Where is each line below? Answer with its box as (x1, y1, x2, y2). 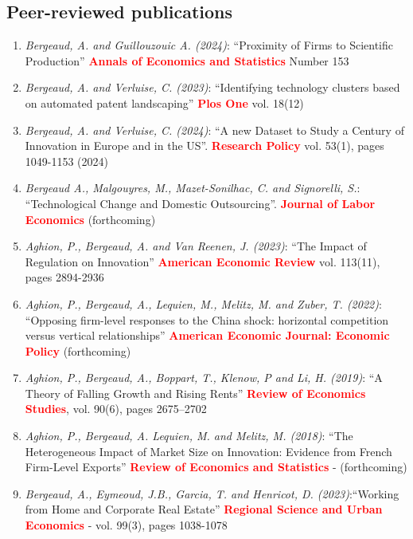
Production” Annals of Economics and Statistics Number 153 (25, 52, 349, 69)
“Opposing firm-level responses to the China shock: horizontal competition (25, 311, 389, 328)
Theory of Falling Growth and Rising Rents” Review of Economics (25, 384, 366, 401)
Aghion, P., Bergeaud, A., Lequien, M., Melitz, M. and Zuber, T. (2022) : (25, 295, 382, 312)
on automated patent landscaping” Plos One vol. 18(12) (25, 94, 304, 111)
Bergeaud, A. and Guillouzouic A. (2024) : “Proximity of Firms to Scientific (25, 37, 393, 53)
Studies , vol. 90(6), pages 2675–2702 (25, 400, 207, 417)
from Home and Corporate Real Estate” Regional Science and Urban (25, 501, 383, 517)
